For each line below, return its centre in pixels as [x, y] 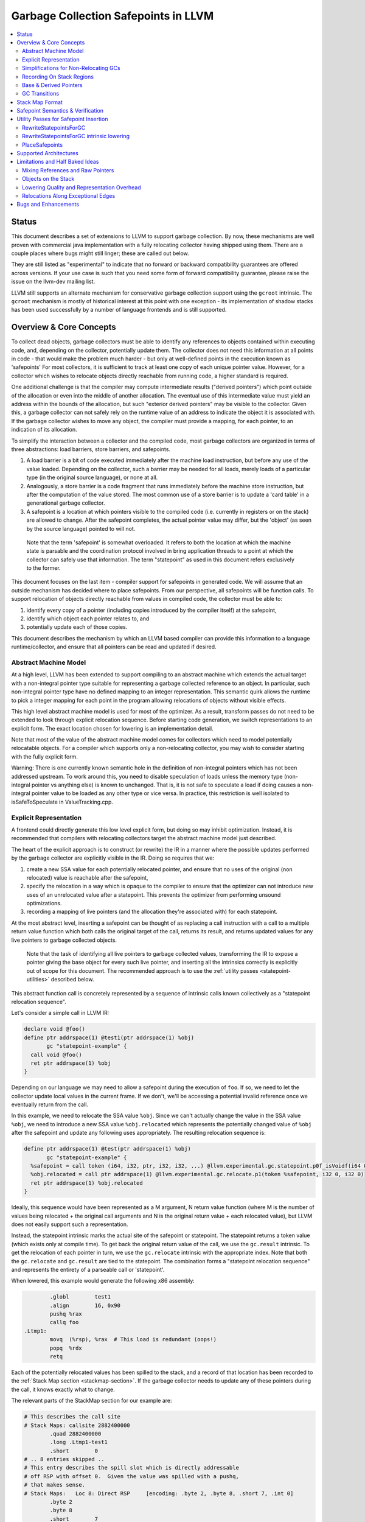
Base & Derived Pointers [52, 85]
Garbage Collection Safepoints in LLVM [113, 16]
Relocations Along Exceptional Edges [69, 195]
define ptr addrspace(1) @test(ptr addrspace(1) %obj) [107, 1149]
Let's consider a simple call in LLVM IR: [60, 1013]
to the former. [43, 568]
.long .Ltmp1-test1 [78, 1442]
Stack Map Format [40, 102]
